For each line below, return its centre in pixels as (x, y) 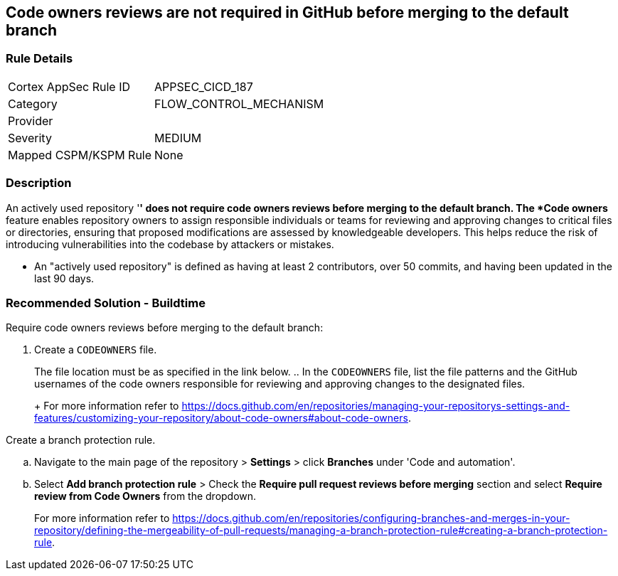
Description (39, 183)
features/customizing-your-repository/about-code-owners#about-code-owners (221, 418)
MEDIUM (178, 138)
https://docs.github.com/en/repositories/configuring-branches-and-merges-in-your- (371, 518)
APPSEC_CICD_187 (204, 86)
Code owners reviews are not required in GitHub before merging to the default (287, 12)
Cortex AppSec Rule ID (69, 86)
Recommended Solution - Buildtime (106, 303)
